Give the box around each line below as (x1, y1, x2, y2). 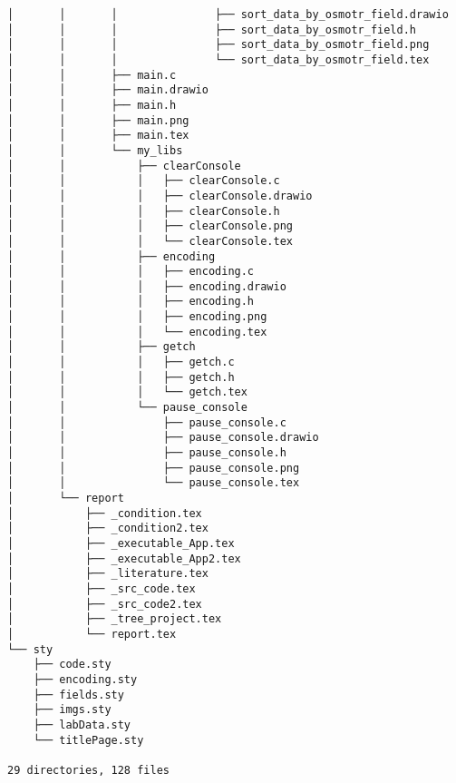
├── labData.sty (33, 718, 131, 731)
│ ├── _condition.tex (7, 506, 202, 520)
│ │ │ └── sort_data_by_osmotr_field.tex (7, 53, 430, 66)
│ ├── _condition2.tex (7, 522, 209, 535)
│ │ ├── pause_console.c (7, 416, 286, 429)
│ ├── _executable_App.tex (7, 536, 235, 550)
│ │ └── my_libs (7, 143, 183, 157)
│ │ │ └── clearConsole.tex (7, 234, 293, 248)
